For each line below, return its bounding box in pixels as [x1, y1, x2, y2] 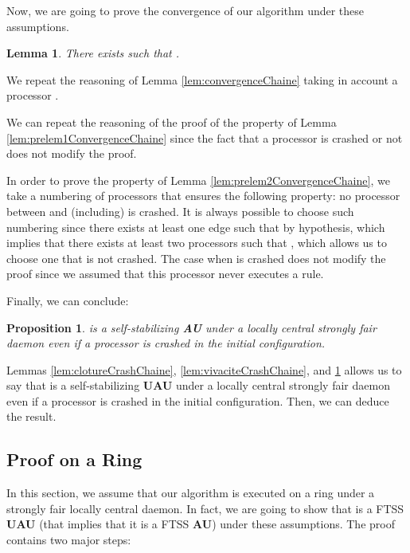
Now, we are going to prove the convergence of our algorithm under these [6, 2, 365, 18]
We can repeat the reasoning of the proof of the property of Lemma [6, 113, 337, 130]
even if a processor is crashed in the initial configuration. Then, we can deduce [6, 392, 389, 409]
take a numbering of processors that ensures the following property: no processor [6, 187, 400, 204]
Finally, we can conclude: [6, 292, 129, 308]
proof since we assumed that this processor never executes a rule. [6, 265, 324, 282]
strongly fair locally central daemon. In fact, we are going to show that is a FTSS [6, 500, 404, 516]
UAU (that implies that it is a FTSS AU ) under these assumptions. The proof [6, 516, 395, 532]
